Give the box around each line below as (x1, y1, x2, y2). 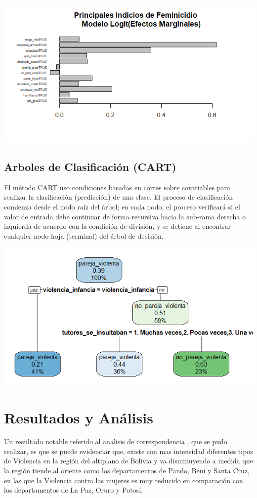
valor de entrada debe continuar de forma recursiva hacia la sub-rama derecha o (4, 211, 246, 221)
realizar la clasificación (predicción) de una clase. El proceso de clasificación (4, 192, 233, 202)
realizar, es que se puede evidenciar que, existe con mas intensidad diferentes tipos (4, 446, 253, 456)
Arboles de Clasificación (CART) (4, 159, 176, 174)
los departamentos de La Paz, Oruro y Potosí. (4, 485, 143, 495)
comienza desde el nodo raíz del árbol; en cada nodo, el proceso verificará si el (4, 202, 240, 212)
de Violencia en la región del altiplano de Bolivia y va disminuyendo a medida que (4, 456, 253, 466)
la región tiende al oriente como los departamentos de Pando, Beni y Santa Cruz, (4, 465, 250, 475)
